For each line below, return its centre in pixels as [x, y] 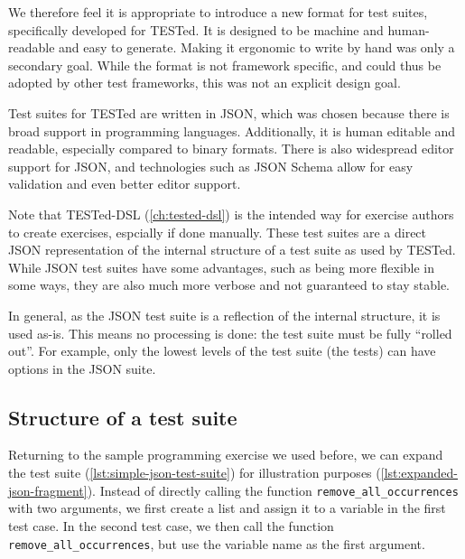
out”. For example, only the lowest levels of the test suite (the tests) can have [222, 351]
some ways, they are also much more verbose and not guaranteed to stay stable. [229, 285]
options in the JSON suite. [82, 368]
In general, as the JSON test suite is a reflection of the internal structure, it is [224, 315]
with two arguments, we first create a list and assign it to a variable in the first [227, 508]
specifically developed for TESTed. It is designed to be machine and [196, 29]
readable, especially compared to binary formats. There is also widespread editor [231, 149]
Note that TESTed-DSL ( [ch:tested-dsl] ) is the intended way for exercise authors [231, 214]
